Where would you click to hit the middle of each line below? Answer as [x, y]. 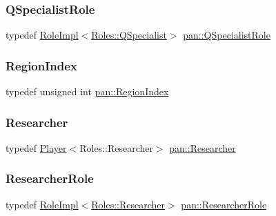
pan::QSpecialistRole [227, 35]
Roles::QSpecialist [129, 35]
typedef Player [36, 147]
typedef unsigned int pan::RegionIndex [87, 91]
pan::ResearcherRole [224, 204]
